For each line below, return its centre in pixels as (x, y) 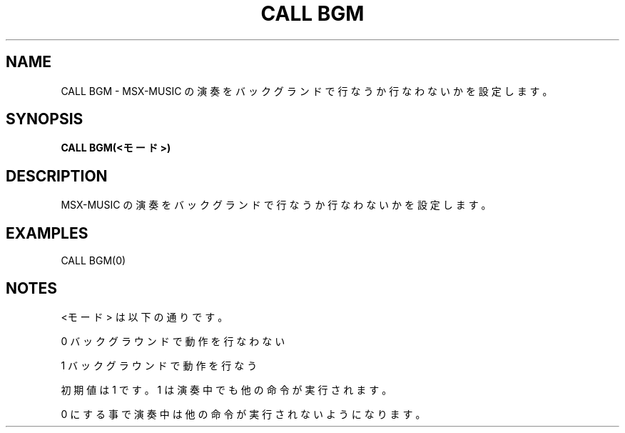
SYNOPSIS (45, 119)
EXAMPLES (47, 233)
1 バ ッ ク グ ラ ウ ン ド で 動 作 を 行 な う (159, 365)
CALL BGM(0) (93, 261)
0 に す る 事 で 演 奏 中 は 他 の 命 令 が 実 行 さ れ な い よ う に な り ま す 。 (243, 414)
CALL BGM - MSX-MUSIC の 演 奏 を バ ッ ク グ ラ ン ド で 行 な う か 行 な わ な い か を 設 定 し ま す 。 (307, 91)
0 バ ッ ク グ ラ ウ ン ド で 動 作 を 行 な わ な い (173, 341)
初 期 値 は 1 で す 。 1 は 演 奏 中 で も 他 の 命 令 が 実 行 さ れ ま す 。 (227, 389)
